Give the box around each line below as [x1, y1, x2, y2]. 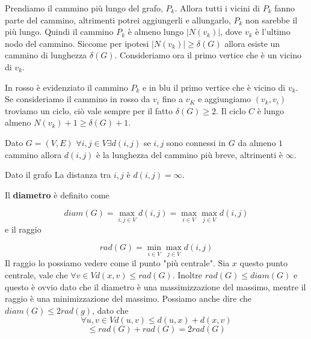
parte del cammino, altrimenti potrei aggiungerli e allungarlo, [5, 13, 231, 26]
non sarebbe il [245, 13, 298, 26]
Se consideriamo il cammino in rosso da [5, 93, 150, 105]
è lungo [257, 104, 285, 117]
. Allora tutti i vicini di [174, 2, 260, 14]
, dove [220, 25, 242, 38]
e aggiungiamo [198, 93, 251, 105]
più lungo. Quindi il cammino [5, 25, 114, 38]
